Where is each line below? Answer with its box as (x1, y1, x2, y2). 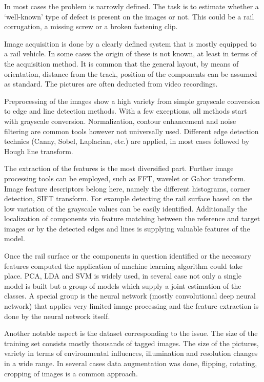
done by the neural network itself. (4, 310, 110, 321)
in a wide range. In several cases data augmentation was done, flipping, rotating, (4, 358, 257, 368)
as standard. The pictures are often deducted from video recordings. (4, 78, 218, 89)
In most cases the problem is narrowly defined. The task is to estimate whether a (4, 1, 259, 11)
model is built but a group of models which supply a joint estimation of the (4, 280, 241, 291)
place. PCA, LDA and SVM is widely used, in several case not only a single (4, 270, 241, 281)
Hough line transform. (4, 145, 73, 156)
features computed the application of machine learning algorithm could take (4, 260, 242, 271)
